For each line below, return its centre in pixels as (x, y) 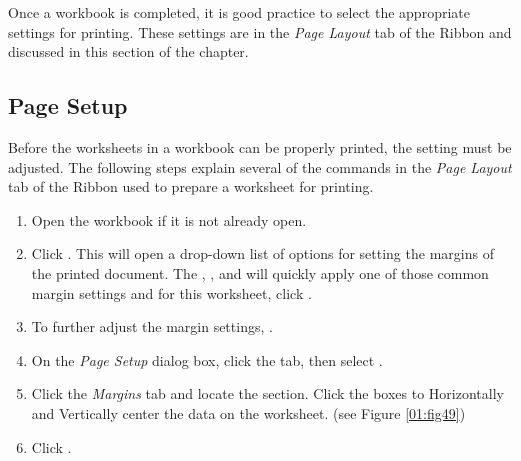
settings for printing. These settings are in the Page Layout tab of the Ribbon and (260, 31)
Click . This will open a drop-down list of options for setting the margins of (262, 253)
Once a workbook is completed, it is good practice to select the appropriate (239, 12)
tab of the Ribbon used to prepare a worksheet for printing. (191, 186)
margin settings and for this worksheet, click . (171, 292)
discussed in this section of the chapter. (128, 51)
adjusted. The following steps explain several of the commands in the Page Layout (260, 166)
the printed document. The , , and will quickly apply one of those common (260, 272)
